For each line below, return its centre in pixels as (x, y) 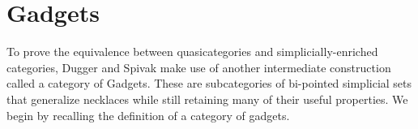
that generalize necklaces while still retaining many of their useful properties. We (207, 99)
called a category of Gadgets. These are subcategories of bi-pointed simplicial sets (209, 83)
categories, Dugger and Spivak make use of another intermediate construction (199, 67)
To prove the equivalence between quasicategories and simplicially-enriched (192, 52)
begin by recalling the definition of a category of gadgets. (148, 115)
